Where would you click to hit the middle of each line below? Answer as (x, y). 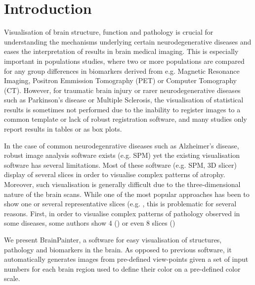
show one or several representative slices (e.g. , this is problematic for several (120, 204)
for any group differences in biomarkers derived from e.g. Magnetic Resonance (122, 71)
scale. (12, 278)
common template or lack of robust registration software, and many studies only (126, 119)
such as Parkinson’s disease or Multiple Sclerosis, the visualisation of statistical (124, 100)
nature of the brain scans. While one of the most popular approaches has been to (127, 194)
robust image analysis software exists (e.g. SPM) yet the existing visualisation (122, 155)
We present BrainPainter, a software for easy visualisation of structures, (113, 239)
